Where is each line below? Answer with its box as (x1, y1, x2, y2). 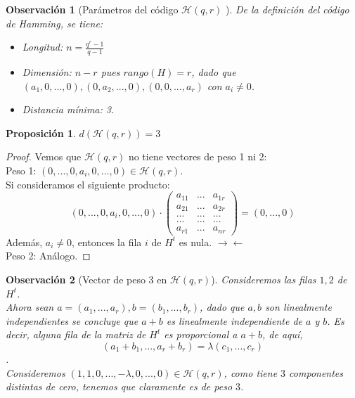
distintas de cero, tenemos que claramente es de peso (6, 379, 233, 394)
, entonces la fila (72, 234, 142, 249)
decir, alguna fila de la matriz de (6, 327, 146, 342)
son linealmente (265, 300, 332, 314)
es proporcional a (164, 327, 238, 342)
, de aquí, (262, 327, 303, 342)
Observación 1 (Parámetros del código (6, 2, 179, 16)
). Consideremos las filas (211, 271, 316, 286)
